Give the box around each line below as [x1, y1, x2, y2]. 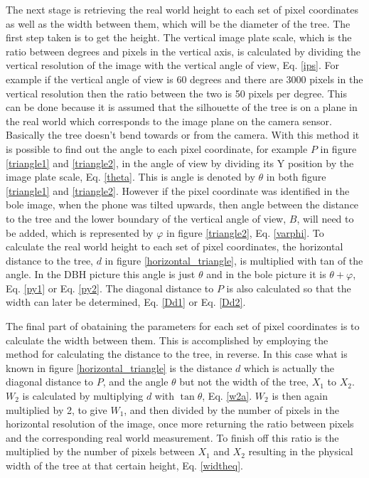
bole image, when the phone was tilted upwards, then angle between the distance [6, 197, 359, 212]
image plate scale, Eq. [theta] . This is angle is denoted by [6, 169, 255, 184]
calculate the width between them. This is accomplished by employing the [6, 332, 328, 347]
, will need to [296, 211, 354, 225]
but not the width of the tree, [179, 374, 309, 389]
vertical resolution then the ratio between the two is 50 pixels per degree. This [6, 85, 347, 100]
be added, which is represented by [6, 225, 154, 240]
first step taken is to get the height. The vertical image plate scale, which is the [6, 30, 352, 45]
